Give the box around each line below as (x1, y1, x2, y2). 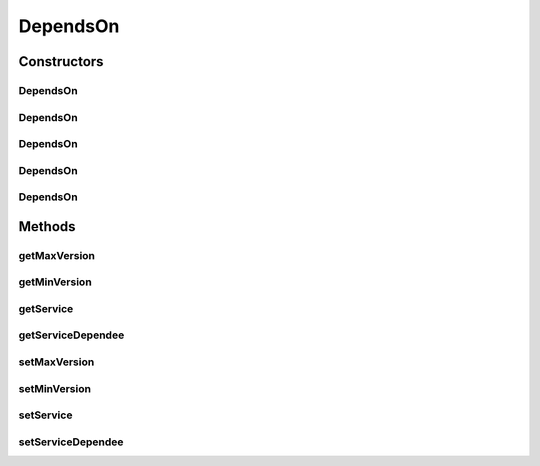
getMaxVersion (18, 248, 95, 262)
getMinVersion (18, 275, 92, 289)
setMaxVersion (18, 355, 95, 369)
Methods (18, 218, 76, 235)
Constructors (18, 53, 104, 70)
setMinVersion (18, 381, 92, 395)
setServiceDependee (18, 435, 124, 449)
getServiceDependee (18, 328, 125, 342)
